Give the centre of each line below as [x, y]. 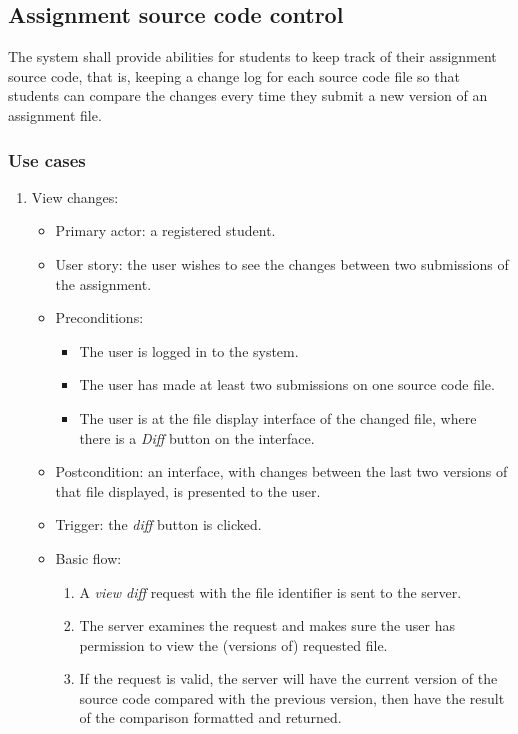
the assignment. [103, 283]
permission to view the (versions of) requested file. [233, 644]
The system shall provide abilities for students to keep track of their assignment [252, 56]
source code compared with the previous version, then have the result [292, 697]
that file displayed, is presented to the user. [188, 490]
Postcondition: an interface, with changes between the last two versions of [281, 471]
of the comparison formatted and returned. [210, 717]
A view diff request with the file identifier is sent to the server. [270, 591]
